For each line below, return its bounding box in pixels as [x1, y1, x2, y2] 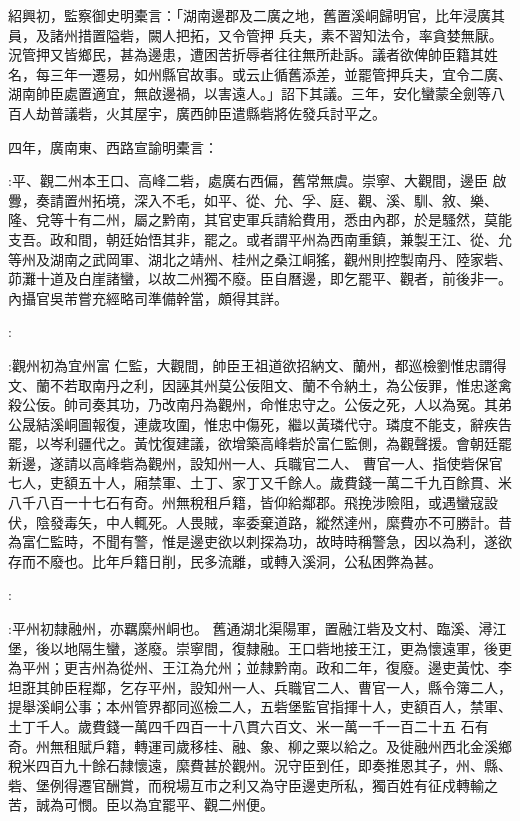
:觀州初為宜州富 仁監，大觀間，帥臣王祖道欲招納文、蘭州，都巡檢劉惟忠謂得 [8, 354, 507, 375]
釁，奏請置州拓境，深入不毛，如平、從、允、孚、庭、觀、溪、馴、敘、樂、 [8, 189, 498, 210]
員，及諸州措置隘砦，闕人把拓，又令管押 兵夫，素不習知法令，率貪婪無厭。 [8, 24, 503, 45]
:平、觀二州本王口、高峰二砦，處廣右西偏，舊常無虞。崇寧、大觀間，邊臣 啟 [8, 170, 507, 191]
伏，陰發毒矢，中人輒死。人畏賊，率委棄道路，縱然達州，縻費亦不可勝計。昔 [8, 511, 512, 532]
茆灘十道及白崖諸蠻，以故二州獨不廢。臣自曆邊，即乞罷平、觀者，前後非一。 [8, 268, 512, 289]
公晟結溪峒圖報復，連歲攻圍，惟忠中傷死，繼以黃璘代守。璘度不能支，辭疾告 [8, 413, 512, 434]
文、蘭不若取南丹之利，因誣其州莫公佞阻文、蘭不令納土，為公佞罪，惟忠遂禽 [8, 374, 512, 395]
